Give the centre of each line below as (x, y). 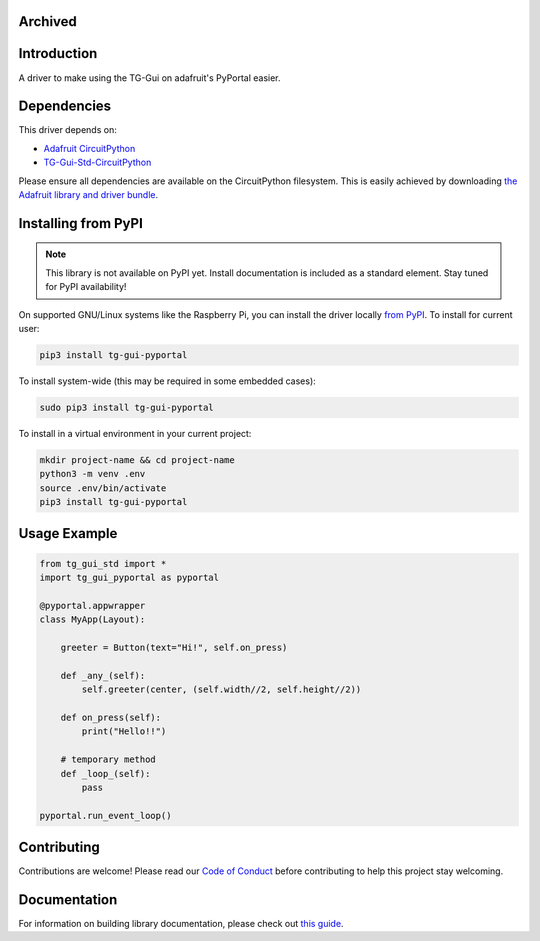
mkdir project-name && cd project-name (137, 459)
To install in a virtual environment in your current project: (135, 433)
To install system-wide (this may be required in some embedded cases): (167, 381)
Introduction (58, 53)
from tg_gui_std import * (103, 563)
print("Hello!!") (124, 731)
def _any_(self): (103, 675)
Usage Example (68, 533)
